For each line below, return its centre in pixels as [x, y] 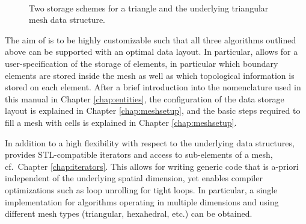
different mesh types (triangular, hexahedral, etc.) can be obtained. [129, 213]
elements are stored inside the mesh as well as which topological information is [150, 75]
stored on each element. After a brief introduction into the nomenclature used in [153, 87]
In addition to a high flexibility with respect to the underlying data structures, [150, 142]
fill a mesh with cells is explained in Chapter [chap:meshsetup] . [121, 122]
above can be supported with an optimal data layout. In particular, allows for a [151, 51]
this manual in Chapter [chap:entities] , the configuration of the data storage [145, 98]
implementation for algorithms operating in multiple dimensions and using [142, 201]
